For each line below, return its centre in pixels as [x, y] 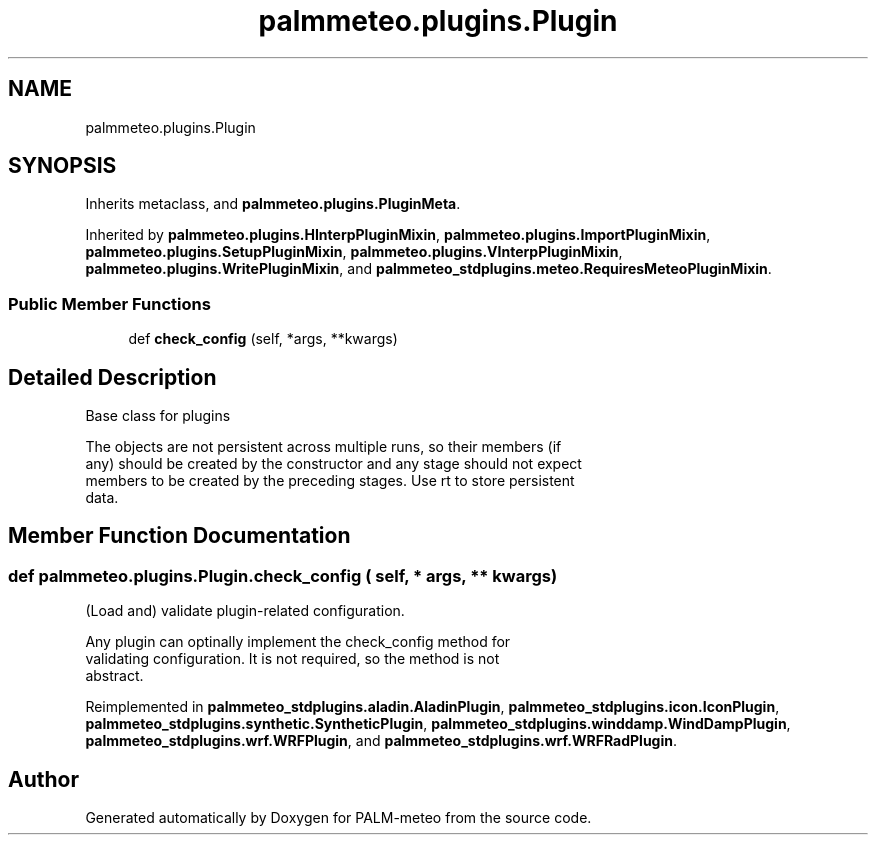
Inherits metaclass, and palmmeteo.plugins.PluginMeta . [273, 204]
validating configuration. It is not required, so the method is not [292, 659]
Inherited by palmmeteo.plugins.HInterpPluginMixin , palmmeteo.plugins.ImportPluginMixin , [398, 235]
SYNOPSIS [62, 166]
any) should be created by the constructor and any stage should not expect [333, 464]
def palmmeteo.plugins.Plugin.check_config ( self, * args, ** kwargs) [283, 575]
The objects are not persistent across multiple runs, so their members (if [323, 447]
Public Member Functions [109, 303]
